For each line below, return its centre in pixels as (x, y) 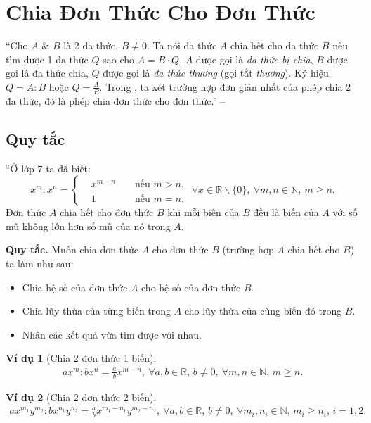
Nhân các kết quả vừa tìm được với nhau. (112, 334)
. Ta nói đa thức (182, 45)
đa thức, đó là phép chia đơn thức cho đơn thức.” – (116, 100)
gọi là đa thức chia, (47, 73)
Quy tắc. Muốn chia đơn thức (72, 250)
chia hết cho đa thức (274, 45)
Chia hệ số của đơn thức (75, 287)
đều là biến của (286, 212)
